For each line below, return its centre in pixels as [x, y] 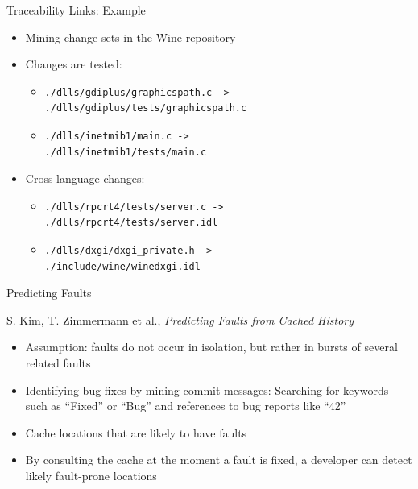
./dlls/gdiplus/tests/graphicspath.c [146, 108]
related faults [58, 362]
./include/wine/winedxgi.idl [122, 266]
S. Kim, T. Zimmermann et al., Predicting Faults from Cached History [180, 319]
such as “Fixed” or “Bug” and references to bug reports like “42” [186, 406]
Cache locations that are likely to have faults [136, 432]
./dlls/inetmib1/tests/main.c [126, 152]
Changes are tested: [74, 64]
